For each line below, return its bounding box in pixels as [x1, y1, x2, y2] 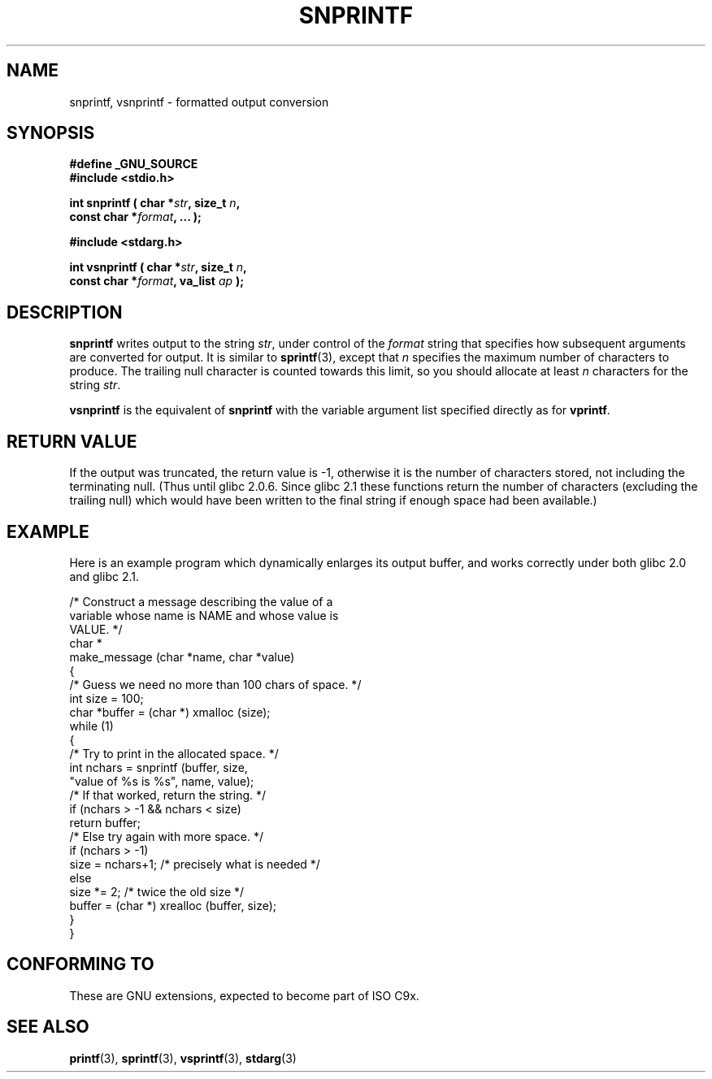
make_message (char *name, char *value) [69, 649, 295, 664]
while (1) [69, 718, 114, 733]
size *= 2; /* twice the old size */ [69, 884, 245, 899]
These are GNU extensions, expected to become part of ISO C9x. [69, 988, 419, 1003]
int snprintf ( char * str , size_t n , [69, 196, 241, 210]
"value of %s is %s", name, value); [69, 773, 254, 788]
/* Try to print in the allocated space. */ [69, 746, 279, 760]
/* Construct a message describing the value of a [69, 594, 333, 609]
